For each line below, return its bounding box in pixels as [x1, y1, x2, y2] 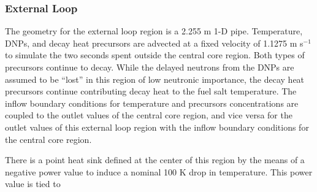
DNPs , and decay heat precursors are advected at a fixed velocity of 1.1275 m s [5, 36, 304, 49]
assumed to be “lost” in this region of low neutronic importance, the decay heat [5, 72, 305, 85]
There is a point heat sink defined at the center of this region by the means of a [5, 153, 305, 166]
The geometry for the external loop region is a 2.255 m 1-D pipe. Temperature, [5, 25, 303, 37]
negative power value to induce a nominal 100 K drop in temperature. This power [5, 165, 313, 178]
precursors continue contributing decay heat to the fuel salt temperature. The [5, 85, 297, 98]
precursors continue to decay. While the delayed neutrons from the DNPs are [5, 61, 294, 73]
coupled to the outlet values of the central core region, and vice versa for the [5, 109, 292, 121]
